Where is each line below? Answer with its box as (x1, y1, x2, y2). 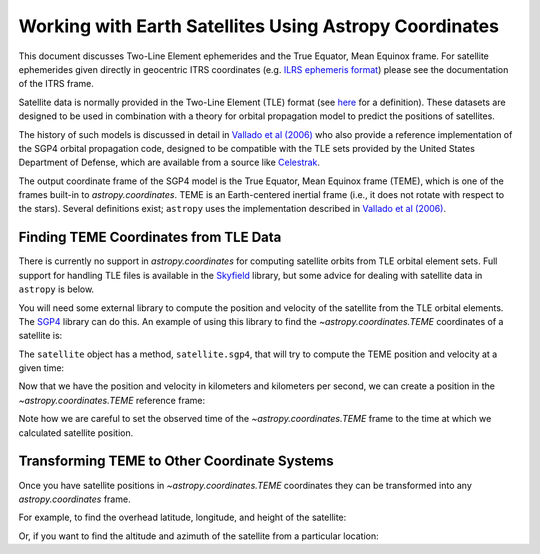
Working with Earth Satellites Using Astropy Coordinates (18, 15, 500, 37)
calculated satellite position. (18, 426, 134, 439)
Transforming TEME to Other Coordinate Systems (18, 453, 334, 470)
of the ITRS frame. (18, 78, 94, 90)
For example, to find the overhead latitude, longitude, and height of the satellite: (18, 511, 347, 524)
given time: (18, 362, 65, 374)
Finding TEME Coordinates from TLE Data (18, 229, 282, 246)
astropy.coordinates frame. (18, 493, 131, 505)
